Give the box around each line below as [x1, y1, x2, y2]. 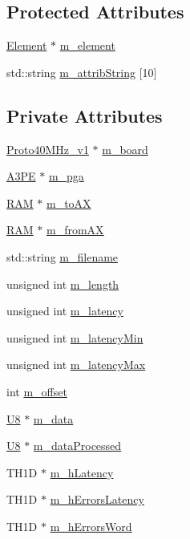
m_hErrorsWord [50, 517, 132, 534]
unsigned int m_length [6, 275, 119, 292]
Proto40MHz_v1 [6, 140, 89, 157]
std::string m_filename [6, 248, 119, 265]
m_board [102, 140, 148, 157]
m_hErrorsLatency [50, 491, 144, 508]
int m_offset [6, 383, 67, 399]
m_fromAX [46, 221, 104, 238]
